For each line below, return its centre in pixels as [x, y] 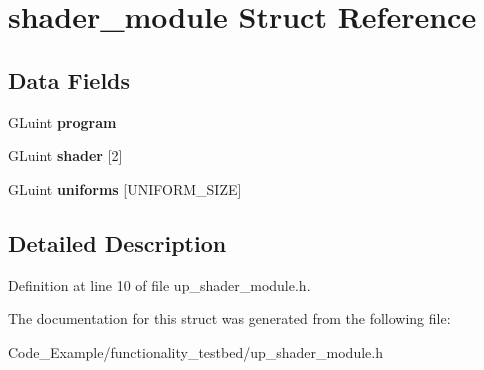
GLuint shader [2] [65, 155]
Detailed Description [117, 242]
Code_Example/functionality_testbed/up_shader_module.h [195, 351]
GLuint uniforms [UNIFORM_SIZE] [125, 188]
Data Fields [69, 79]
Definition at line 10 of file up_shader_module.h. [159, 284]
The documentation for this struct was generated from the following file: [229, 318]
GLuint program [62, 121]
